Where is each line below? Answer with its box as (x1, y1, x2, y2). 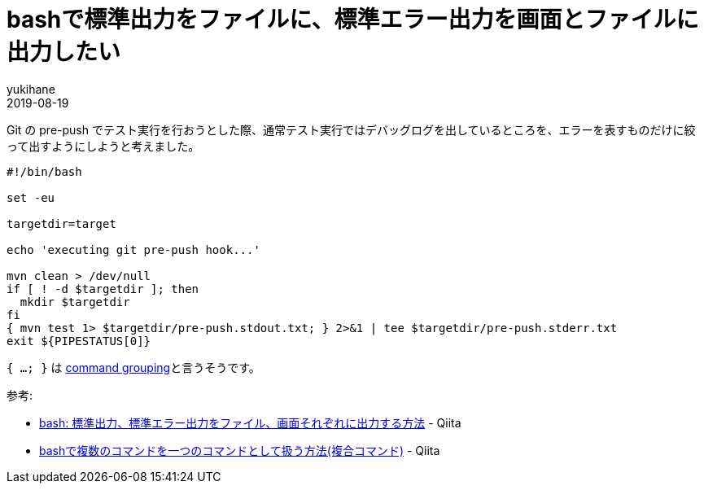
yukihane (7, 81, 55, 96)
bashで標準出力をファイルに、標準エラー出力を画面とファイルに (7, 6, 699, 33)
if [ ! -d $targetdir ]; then (7, 282, 199, 295)
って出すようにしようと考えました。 (7, 138, 200, 153)
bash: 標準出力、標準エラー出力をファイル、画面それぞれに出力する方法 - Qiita (39, 415, 461, 430)
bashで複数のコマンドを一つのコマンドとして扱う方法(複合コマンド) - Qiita (39, 443, 440, 457)
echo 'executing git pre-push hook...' (7, 243, 260, 256)
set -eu (7, 190, 55, 204)
